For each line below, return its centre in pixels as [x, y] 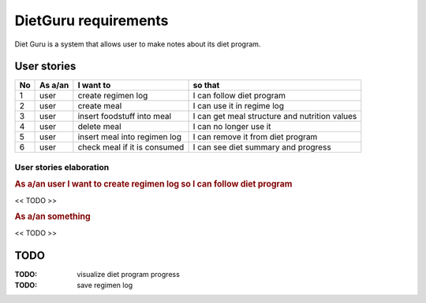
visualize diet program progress [129, 274]
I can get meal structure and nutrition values [275, 116]
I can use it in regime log [238, 106]
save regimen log [105, 285]
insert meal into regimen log [129, 137]
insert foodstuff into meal [125, 116]
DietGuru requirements [92, 20]
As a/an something [52, 216]
